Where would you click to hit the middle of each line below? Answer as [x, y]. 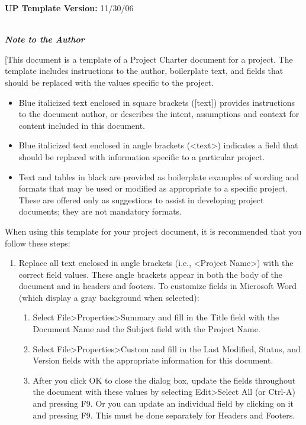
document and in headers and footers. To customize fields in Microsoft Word [157, 286]
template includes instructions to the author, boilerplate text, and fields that [144, 71]
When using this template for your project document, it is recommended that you [153, 231]
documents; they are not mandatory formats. [100, 211]
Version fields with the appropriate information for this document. [153, 360]
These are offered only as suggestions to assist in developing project [141, 199]
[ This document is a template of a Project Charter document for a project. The [149, 59]
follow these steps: [38, 243]
